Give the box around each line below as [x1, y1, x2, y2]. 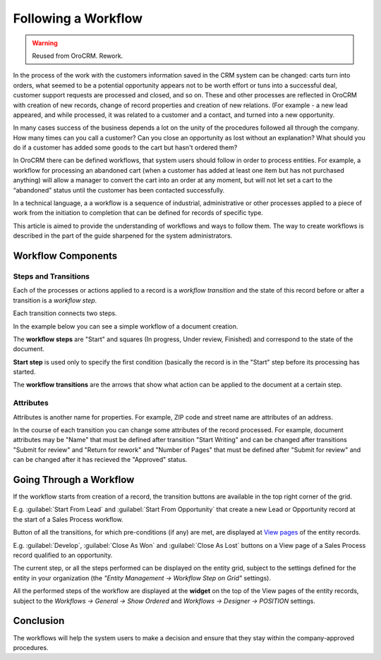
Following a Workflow [13, 11, 143, 26]
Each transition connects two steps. [13, 309, 118, 317]
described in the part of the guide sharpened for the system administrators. [13, 231, 233, 240]
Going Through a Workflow [13, 473, 135, 486]
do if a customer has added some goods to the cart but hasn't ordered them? [13, 143, 238, 152]
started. [13, 367, 36, 377]
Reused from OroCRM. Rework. [32, 51, 123, 60]
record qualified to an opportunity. [13, 551, 113, 560]
